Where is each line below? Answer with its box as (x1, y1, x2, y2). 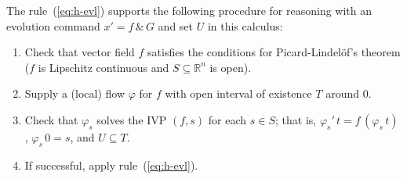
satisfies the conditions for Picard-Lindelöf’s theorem (147, 44, 401, 60)
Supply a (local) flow (24, 85, 125, 102)
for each (208, 111, 247, 127)
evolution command (6, 17, 100, 34)
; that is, (275, 111, 317, 127)
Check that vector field (24, 44, 135, 60)
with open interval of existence (165, 85, 312, 102)
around (325, 85, 359, 102)
